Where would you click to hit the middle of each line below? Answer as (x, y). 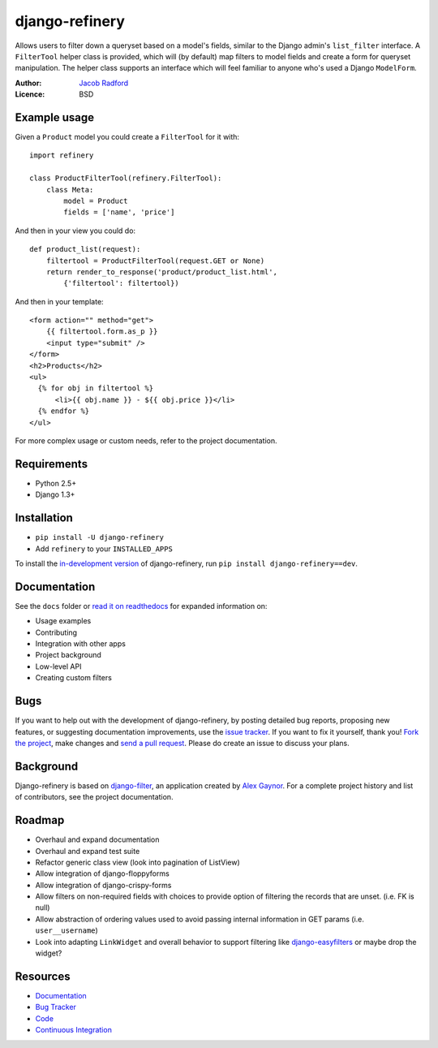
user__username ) (67, 930)
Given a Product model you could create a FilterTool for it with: (127, 137)
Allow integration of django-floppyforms (102, 873)
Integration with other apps (80, 644)
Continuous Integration (74, 1030)
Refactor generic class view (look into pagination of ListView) (138, 862)
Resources (43, 976)
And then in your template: (60, 301)
